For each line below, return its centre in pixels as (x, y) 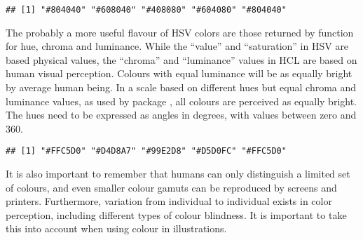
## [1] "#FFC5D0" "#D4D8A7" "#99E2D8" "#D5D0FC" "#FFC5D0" (146, 151)
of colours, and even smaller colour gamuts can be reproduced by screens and (171, 187)
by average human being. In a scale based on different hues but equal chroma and (181, 87)
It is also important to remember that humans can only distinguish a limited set (178, 174)
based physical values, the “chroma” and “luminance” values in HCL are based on (181, 59)
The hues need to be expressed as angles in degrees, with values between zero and (181, 115)
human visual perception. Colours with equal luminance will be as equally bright (179, 73)
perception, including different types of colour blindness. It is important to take (176, 214)
